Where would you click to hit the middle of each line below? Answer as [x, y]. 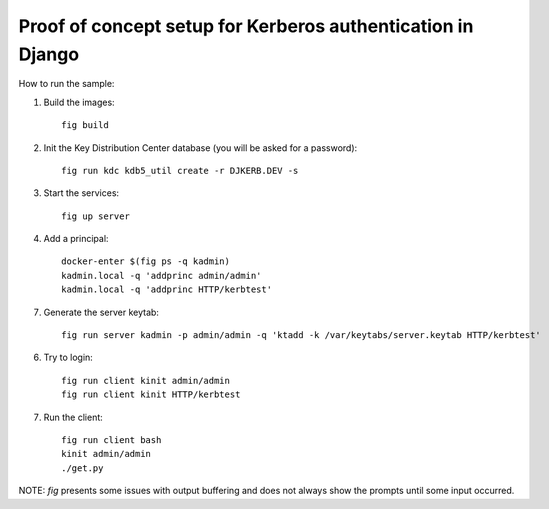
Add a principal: [76, 239]
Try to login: [68, 357]
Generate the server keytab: [101, 312]
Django [49, 54]
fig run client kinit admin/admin [145, 380]
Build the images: [79, 102]
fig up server [95, 216]
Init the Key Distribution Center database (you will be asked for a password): [200, 147]
